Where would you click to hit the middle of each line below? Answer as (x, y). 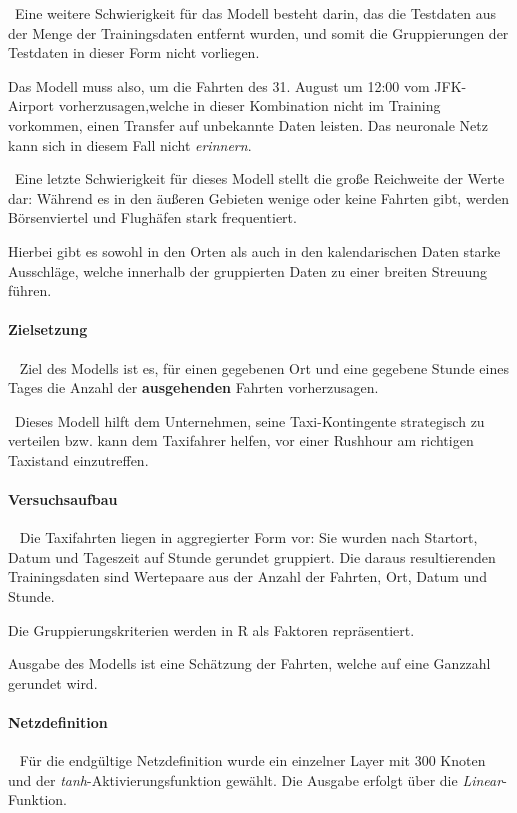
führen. (30, 290)
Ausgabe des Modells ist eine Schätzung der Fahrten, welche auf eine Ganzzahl (249, 663)
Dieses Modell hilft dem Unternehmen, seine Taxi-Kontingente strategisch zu (249, 420)
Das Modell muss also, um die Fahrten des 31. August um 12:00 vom (219, 85)
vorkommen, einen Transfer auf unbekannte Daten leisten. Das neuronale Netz (248, 124)
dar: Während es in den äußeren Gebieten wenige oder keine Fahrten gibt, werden (259, 197)
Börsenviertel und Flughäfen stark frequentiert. (152, 217)
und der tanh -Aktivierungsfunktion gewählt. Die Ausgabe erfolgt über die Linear (255, 779)
